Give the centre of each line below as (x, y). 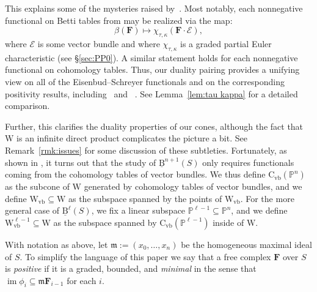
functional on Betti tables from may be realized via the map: (119, 20)
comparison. (27, 106)
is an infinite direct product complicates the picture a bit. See (132, 138)
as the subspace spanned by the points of (145, 198)
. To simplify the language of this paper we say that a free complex (145, 256)
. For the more (267, 198)
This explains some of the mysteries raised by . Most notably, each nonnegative (154, 8)
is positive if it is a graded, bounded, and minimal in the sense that (131, 268)
